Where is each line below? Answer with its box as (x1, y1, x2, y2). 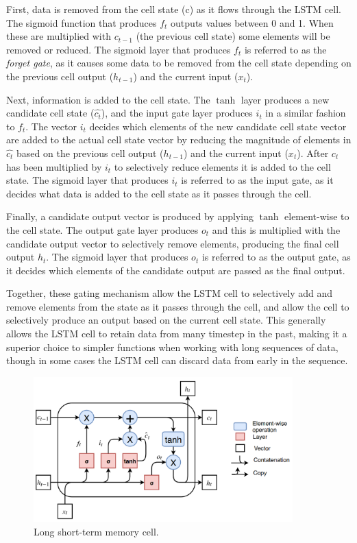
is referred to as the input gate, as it (181, 173, 334, 187)
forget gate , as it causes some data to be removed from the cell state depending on (6, 56, 352, 70)
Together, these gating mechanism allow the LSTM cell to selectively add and (6, 286, 333, 300)
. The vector (25, 119, 77, 133)
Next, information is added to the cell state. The (6, 92, 210, 106)
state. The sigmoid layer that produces (6, 173, 169, 187)
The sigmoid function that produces (6, 15, 157, 29)
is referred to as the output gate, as (201, 250, 351, 264)
